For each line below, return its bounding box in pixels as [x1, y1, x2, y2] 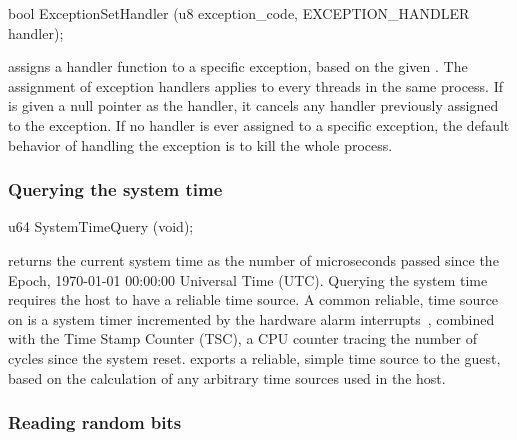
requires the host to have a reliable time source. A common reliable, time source [8, 289, 499, 310]
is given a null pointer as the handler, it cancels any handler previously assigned [8, 95, 499, 116]
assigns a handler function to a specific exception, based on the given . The [8, 56, 468, 77]
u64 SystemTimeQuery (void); [8, 216, 194, 237]
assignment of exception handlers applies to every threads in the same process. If [8, 75, 504, 96]
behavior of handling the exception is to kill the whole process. [8, 134, 393, 155]
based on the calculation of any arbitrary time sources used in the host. [8, 367, 446, 388]
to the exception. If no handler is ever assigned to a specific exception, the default [8, 114, 510, 135]
